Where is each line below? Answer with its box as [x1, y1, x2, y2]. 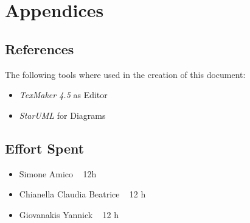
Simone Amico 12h [19, 167, 97, 180]
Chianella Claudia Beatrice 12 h [19, 188, 146, 200]
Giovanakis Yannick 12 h [19, 208, 119, 221]
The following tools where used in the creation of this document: [5, 68, 246, 80]
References [5, 39, 74, 58]
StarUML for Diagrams [19, 108, 106, 121]
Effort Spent [5, 138, 85, 157]
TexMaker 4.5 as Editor [19, 88, 108, 101]
